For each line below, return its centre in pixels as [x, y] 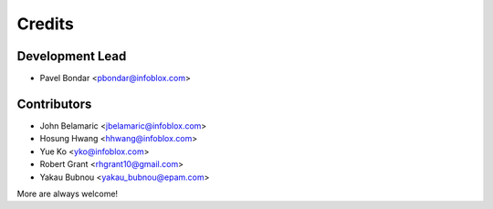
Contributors [54, 104]
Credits [46, 24]
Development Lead [72, 56]
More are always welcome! [68, 193]
